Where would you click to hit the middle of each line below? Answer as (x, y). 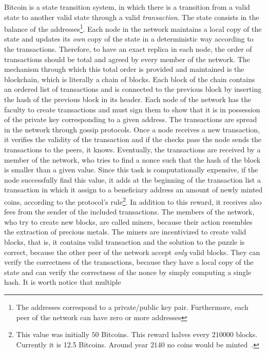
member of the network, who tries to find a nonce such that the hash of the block (132, 159)
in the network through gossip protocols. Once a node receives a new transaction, (132, 129)
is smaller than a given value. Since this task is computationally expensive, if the (131, 170)
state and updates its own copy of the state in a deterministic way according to (129, 39)
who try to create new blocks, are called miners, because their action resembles (128, 221)
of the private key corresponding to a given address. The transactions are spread (131, 119)
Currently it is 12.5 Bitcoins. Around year (82, 344)
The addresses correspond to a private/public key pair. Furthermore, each (132, 307)
